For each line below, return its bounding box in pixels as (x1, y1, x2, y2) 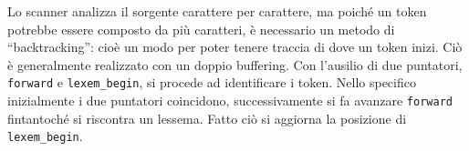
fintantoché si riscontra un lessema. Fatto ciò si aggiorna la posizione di (7, 108, 407, 127)
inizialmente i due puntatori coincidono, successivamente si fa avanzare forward (7, 91, 453, 110)
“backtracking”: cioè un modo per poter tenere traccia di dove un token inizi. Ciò (7, 37, 463, 56)
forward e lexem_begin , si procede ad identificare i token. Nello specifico (7, 73, 416, 92)
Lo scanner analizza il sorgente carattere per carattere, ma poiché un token (7, 2, 427, 20)
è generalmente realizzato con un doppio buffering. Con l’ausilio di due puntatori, (7, 55, 463, 74)
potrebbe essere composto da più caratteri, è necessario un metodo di (7, 19, 395, 38)
